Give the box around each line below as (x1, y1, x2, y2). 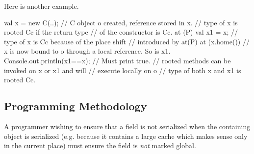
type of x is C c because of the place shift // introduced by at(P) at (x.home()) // (4, 36, 250, 46)
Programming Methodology (4, 98, 147, 114)
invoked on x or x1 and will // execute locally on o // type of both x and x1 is (4, 65, 241, 75)
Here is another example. (4, 1, 79, 11)
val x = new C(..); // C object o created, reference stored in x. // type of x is (4, 17, 238, 27)
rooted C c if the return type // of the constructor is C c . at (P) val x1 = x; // (4, 27, 238, 37)
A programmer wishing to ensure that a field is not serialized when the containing (4, 121, 251, 131)
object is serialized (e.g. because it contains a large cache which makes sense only (4, 131, 248, 141)
